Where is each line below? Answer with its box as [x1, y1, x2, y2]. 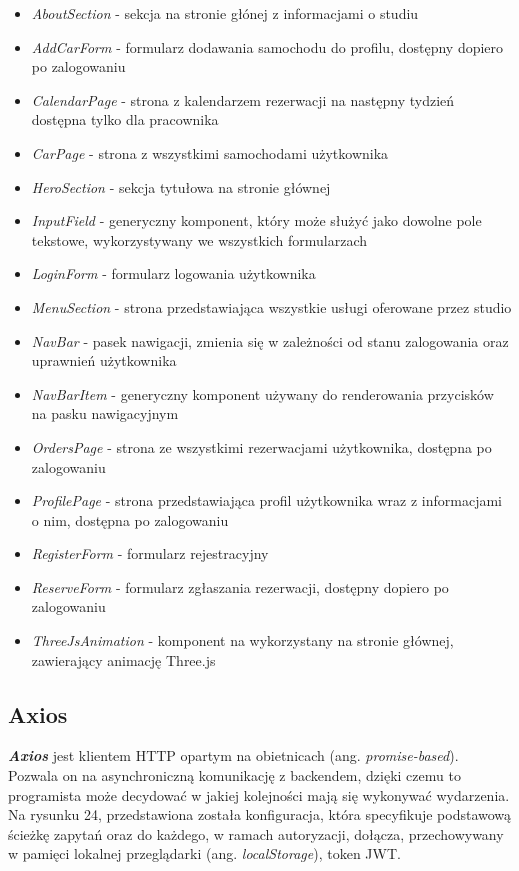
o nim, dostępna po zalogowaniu [31, 509, 229, 530]
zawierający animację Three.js [31, 649, 216, 670]
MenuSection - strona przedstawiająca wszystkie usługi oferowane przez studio [31, 296, 512, 317]
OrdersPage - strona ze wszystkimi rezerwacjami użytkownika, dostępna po [31, 436, 492, 457]
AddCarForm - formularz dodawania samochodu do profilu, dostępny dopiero [31, 36, 504, 57]
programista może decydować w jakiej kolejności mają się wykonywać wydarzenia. [8, 784, 510, 805]
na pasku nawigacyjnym [31, 403, 179, 424]
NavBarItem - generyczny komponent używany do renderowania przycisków [31, 383, 494, 404]
